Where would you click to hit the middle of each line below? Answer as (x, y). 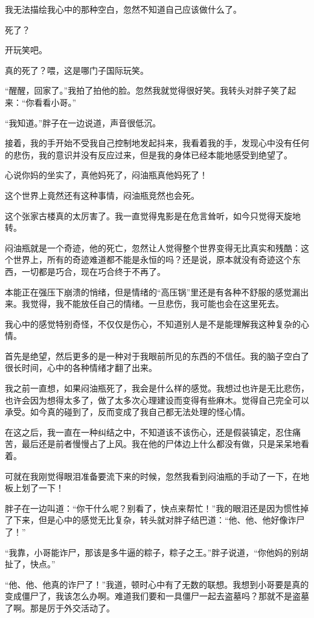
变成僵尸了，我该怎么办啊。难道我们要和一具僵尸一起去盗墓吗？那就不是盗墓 (157, 596)
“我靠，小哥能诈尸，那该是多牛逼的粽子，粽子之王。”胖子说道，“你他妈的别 (152, 552)
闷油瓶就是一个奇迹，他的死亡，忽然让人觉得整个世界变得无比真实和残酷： (153, 247)
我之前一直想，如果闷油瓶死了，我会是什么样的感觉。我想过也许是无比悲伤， (157, 388)
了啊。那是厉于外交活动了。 (60, 607)
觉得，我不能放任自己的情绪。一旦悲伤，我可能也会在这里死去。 (157, 304)
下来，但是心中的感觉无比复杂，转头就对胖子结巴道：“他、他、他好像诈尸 (159, 520)
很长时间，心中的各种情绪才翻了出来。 (81, 368)
